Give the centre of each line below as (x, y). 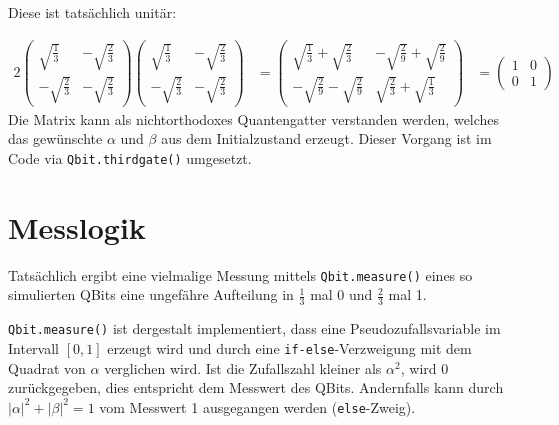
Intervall (33, 347)
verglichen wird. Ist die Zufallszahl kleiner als (243, 367)
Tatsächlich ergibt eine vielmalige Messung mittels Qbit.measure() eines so (240, 274)
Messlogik (77, 226)
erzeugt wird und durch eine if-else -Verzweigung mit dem (289, 347)
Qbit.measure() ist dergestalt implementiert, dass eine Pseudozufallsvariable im (254, 328)
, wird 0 (424, 367)
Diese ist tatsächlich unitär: (92, 12)
